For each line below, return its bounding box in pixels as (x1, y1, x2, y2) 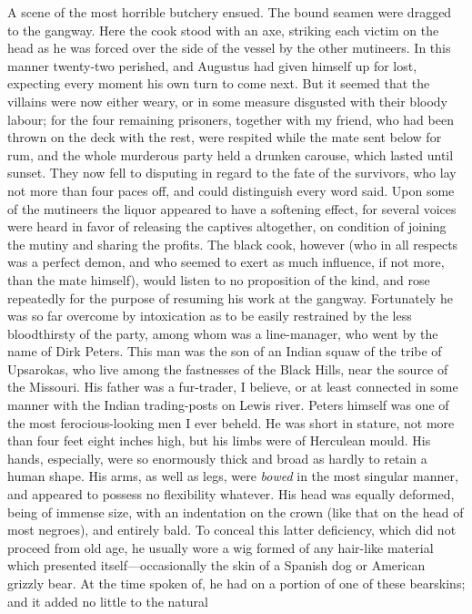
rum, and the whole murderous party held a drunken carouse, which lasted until (7, 145, 454, 164)
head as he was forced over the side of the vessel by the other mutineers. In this (7, 38, 451, 57)
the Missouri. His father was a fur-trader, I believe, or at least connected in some (7, 377, 458, 396)
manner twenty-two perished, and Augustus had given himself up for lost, (7, 56, 417, 75)
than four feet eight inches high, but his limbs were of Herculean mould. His (7, 431, 431, 450)
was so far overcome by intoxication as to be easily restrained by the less (7, 306, 412, 325)
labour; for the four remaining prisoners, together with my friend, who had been (7, 109, 454, 128)
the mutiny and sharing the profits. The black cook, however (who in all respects (7, 234, 458, 253)
